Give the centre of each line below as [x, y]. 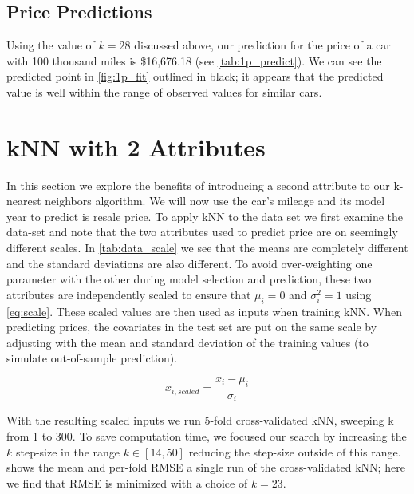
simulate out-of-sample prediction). [92, 358]
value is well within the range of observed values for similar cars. [164, 91]
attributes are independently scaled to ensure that [129, 294]
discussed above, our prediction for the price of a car [262, 45]
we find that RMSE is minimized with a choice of [127, 482]
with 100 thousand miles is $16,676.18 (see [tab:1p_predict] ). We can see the [194, 60]
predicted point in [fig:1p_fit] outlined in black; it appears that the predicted [195, 76]
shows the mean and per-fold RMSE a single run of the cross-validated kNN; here [206, 467]
